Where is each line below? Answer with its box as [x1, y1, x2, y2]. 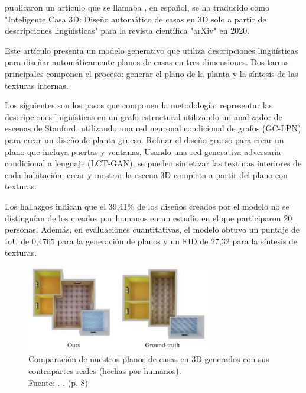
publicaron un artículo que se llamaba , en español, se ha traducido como [5, 1, 269, 13]
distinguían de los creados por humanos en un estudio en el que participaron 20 [5, 211, 292, 224]
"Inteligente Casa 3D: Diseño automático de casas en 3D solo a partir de [5, 12, 266, 25]
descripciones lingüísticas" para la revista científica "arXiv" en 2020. [5, 24, 250, 37]
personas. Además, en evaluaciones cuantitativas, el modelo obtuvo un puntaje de [5, 223, 300, 236]
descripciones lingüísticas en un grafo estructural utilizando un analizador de [5, 110, 282, 123]
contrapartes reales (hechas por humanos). [28, 365, 181, 377]
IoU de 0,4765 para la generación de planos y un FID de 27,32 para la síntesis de [5, 234, 298, 247]
